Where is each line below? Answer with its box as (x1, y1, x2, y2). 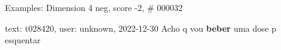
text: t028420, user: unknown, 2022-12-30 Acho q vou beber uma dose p (5, 21, 277, 34)
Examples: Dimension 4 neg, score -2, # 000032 (5, 1, 183, 13)
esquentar (5, 34, 41, 46)
